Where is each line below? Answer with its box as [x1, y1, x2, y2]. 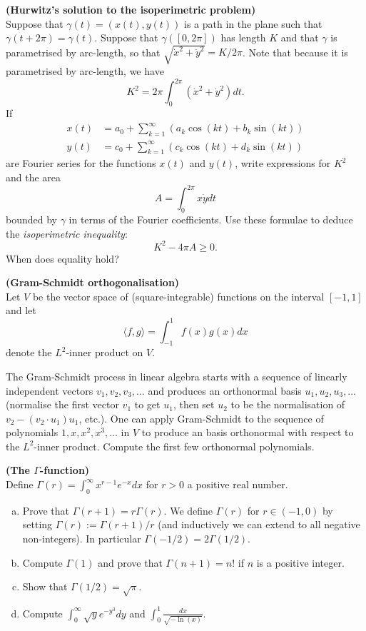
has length [220, 30, 266, 45]
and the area [6, 170, 61, 185]
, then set [173, 397, 215, 412]
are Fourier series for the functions [6, 156, 156, 171]
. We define [163, 503, 213, 518]
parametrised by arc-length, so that [6, 44, 161, 59]
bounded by [6, 211, 57, 226]
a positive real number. [187, 477, 288, 492]
